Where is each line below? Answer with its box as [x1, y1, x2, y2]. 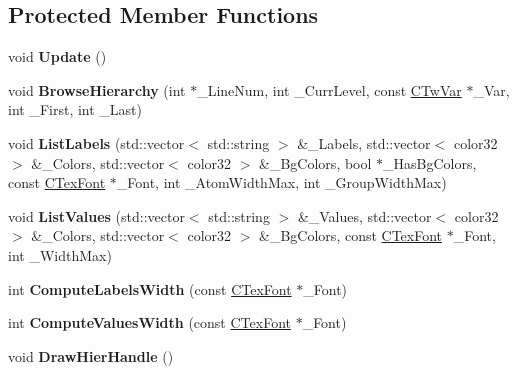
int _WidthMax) [8, 244, 112, 265]
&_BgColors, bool [259, 152, 372, 173]
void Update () [8, 46, 107, 67]
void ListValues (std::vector [8, 205, 185, 226]
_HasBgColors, [383, 152, 477, 173]
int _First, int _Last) [8, 99, 142, 120]
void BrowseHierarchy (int [8, 79, 186, 100]
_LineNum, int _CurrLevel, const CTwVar [197, 79, 462, 100]
